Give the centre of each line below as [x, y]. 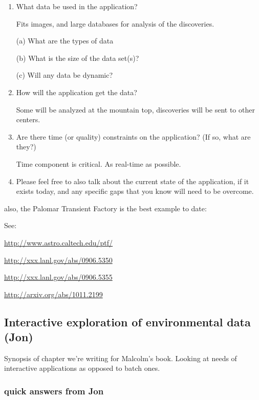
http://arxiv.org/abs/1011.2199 [53, 294]
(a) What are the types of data [65, 41]
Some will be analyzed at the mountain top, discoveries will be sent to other [135, 109]
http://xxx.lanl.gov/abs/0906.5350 [58, 260]
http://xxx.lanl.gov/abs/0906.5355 [58, 277]
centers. [28, 119]
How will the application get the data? [77, 92]
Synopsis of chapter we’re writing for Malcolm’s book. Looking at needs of [121, 358]
